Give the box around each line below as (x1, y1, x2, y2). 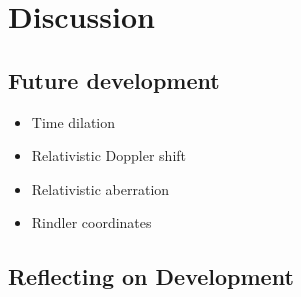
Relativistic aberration (31, 178, 170, 199)
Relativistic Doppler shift (31, 145, 187, 166)
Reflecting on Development (8, 261, 294, 292)
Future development (8, 64, 220, 95)
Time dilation (31, 111, 116, 132)
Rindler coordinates (31, 212, 152, 233)
